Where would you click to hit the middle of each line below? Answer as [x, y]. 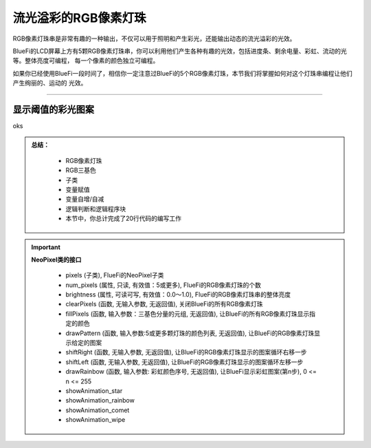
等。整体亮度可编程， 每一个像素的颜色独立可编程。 [86, 61]
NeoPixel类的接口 [56, 259]
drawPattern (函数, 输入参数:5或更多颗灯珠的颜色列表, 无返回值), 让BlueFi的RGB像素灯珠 [190, 333]
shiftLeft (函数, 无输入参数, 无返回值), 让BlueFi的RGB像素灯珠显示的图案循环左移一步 [184, 362]
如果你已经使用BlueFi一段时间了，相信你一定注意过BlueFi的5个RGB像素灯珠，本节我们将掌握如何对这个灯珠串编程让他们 [183, 73]
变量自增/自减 [85, 199]
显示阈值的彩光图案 [53, 109]
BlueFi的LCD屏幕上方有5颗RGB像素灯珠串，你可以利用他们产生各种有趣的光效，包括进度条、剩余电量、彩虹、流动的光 [180, 51]
